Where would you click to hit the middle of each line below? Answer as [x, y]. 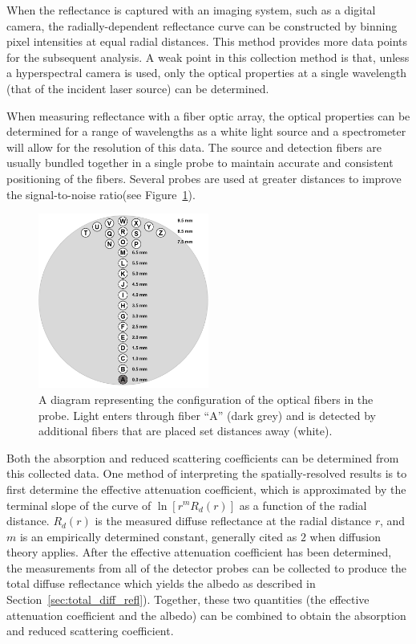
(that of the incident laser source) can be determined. [138, 88]
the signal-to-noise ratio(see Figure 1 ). [101, 194]
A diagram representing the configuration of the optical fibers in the [206, 399]
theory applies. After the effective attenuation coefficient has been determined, [199, 552]
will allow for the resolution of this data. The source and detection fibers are [194, 147]
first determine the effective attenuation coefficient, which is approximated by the [206, 489]
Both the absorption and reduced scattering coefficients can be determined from [203, 457]
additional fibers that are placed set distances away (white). [186, 431]
